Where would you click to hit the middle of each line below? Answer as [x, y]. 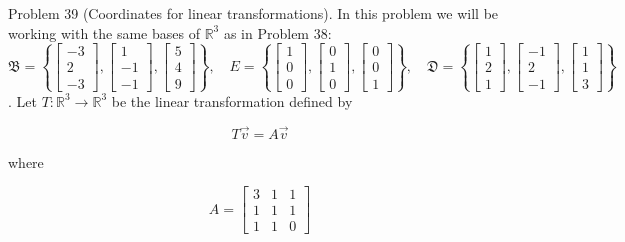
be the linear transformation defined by [232, 100]
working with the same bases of [104, 32]
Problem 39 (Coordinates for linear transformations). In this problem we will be [253, 13]
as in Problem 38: [277, 32]
